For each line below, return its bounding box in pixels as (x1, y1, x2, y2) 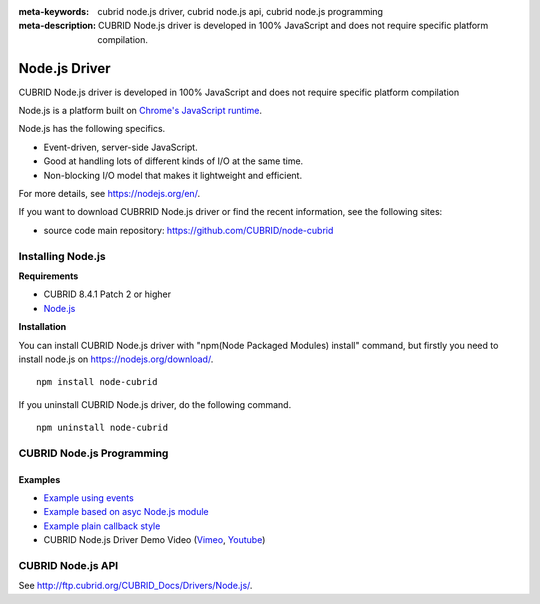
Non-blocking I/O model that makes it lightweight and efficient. (43, 169, 303, 181)
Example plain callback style (43, 520, 161, 532)
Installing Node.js (18, 249, 106, 263)
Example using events (43, 492, 134, 504)
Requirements (18, 270, 79, 282)
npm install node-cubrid (36, 376, 158, 388)
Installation (18, 321, 67, 333)
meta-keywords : (18, 6, 90, 17)
